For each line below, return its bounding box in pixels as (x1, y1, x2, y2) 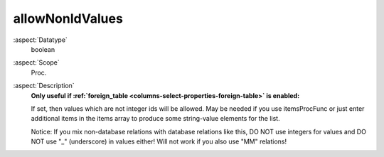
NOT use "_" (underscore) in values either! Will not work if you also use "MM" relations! (31, 137, 287, 146)
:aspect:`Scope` (13, 58, 60, 67)
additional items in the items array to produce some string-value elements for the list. (31, 114, 280, 123)
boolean (31, 45, 55, 53)
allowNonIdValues (13, 11, 124, 26)
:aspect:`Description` (13, 82, 75, 90)
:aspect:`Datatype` (13, 36, 68, 44)
